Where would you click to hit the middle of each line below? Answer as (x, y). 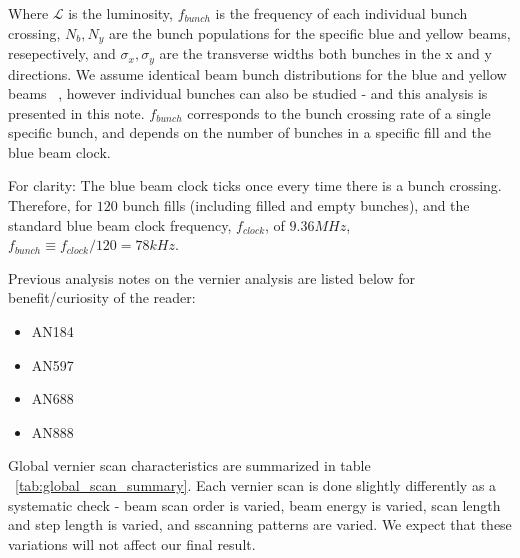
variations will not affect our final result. (132, 543)
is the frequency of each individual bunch (341, 13)
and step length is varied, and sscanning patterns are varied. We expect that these (260, 524)
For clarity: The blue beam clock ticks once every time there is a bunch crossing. (255, 185)
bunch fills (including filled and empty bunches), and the (296, 205)
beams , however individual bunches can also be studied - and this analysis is (248, 93)
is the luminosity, (120, 13)
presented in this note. (76, 112)
